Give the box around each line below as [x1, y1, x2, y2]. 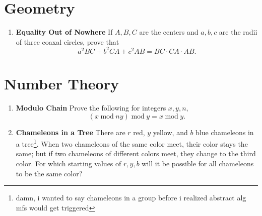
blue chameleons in [195, 127, 254, 137]
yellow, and [153, 127, 188, 137]
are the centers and [139, 27, 199, 37]
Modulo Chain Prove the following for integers [16, 102, 166, 113]
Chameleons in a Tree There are [16, 127, 125, 137]
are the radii [219, 27, 257, 37]
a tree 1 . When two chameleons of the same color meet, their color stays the [16, 137, 248, 149]
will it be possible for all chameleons [142, 158, 254, 168]
